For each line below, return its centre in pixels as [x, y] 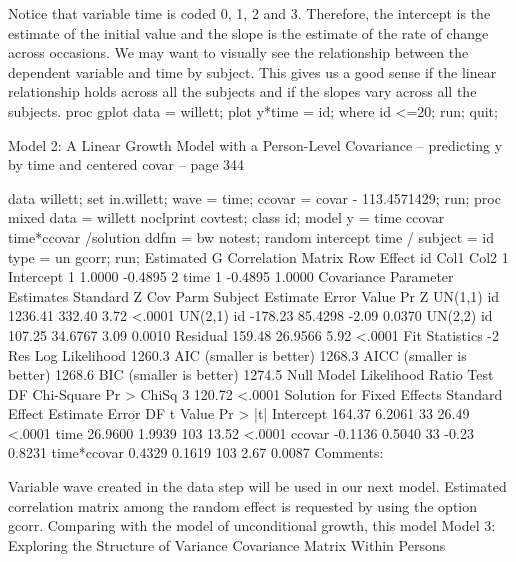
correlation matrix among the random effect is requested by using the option [243, 505]
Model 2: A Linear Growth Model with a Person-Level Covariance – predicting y [255, 144]
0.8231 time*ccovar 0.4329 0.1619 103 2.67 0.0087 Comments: [196, 452]
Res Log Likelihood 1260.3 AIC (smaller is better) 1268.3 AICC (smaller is [237, 354]
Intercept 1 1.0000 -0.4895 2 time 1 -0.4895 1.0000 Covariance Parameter [231, 276]
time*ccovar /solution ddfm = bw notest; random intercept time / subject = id [251, 236]
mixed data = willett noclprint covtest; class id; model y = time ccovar [226, 217]
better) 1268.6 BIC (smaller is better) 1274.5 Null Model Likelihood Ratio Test [251, 374]
